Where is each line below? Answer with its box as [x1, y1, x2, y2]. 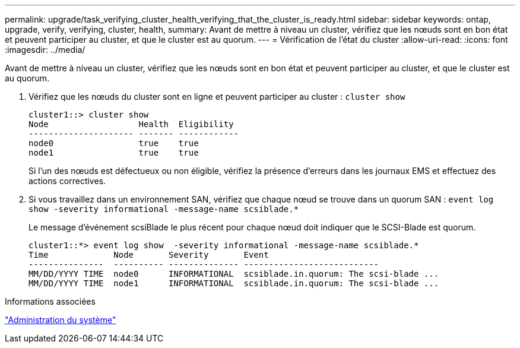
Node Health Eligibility [28, 119, 234, 129]
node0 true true [28, 138, 199, 148]
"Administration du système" [5, 315, 116, 325]
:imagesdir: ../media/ [5, 45, 85, 55]
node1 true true [28, 148, 199, 157]
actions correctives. [28, 176, 106, 186]
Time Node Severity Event [28, 250, 269, 260]
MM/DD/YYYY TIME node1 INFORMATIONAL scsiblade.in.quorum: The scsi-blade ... [28, 279, 439, 288]
